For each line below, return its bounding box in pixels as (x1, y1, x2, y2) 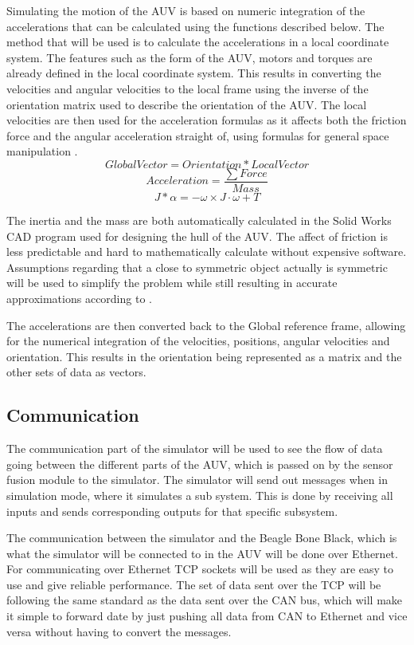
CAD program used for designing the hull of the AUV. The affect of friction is (6, 227, 388, 244)
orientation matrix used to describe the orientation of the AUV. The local (6, 96, 367, 112)
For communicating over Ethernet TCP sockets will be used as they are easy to (6, 560, 394, 577)
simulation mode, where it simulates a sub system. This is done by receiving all (6, 486, 393, 503)
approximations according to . (6, 289, 152, 306)
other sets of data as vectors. (6, 364, 146, 380)
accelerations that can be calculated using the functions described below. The (6, 18, 385, 34)
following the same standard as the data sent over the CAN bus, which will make (6, 592, 403, 608)
